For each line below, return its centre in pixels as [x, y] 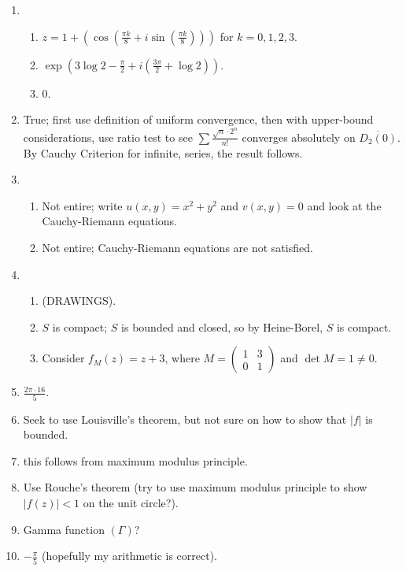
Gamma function [64, 529]
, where [182, 358]
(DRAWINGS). [79, 300]
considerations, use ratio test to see [108, 137]
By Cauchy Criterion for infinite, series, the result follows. [163, 152]
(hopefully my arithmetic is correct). [129, 556]
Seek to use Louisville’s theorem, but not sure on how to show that [185, 419]
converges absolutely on [299, 137]
